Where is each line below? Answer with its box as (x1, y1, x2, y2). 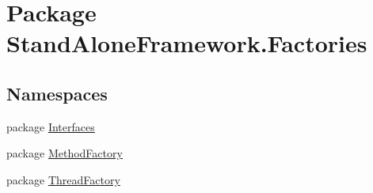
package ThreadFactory (6, 171, 120, 187)
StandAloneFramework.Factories (6, 27, 367, 59)
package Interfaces (6, 118, 95, 134)
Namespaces (6, 81, 108, 105)
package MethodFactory (6, 145, 123, 161)
